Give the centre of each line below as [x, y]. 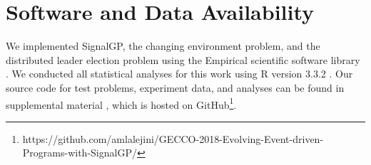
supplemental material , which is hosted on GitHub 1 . [121, 103]
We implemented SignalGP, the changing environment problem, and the [163, 46]
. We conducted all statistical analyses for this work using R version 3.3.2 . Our [179, 74]
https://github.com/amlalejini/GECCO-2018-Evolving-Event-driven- [173, 138]
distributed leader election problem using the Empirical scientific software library [183, 59]
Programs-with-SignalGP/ [80, 153]
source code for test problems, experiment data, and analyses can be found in [175, 87]
